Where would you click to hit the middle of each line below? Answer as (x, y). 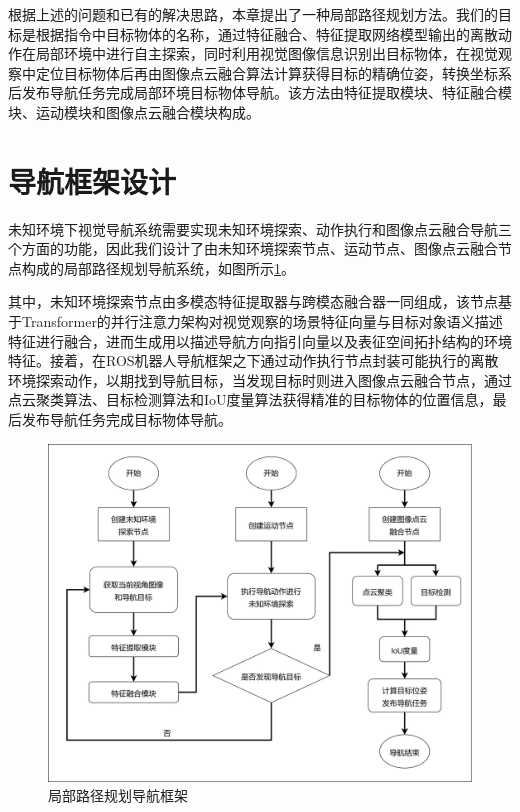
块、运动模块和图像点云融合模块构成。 (134, 111)
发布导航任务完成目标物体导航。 (126, 419)
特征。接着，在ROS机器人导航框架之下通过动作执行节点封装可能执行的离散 (253, 360)
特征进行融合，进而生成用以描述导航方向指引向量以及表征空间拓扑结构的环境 (260, 340)
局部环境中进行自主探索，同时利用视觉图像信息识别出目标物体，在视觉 (266, 53)
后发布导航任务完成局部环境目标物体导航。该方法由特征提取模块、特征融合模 (260, 92)
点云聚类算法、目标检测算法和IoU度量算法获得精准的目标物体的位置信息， (250, 399)
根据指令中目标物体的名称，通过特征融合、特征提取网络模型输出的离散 (266, 33)
